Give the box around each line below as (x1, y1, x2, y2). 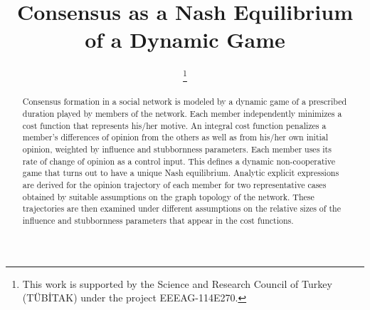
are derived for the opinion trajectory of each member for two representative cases (22, 179, 327, 191)
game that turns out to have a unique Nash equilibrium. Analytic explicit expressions (22, 167, 339, 179)
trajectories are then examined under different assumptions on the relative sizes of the (22, 202, 341, 215)
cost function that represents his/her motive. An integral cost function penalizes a (22, 119, 327, 131)
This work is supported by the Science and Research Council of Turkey (22, 276, 332, 291)
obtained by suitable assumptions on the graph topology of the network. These (22, 190, 314, 202)
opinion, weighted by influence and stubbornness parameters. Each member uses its (22, 143, 332, 155)
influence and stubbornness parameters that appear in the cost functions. (22, 215, 294, 226)
